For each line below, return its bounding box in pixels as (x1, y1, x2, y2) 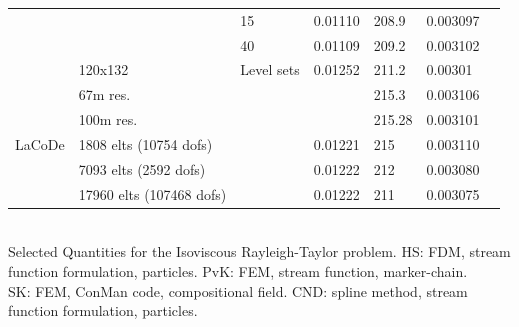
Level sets (240, 59, 300, 80)
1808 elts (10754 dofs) (78, 133, 213, 154)
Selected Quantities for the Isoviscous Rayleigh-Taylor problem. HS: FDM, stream (8, 241, 511, 262)
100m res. (78, 109, 138, 130)
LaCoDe (15, 133, 65, 154)
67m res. (78, 84, 131, 105)
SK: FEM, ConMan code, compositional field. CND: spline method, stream (8, 280, 468, 301)
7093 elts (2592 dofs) (78, 158, 206, 179)
